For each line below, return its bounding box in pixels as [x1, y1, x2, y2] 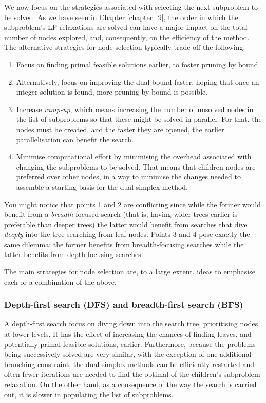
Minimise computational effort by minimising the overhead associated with [16, 151, 252, 162]
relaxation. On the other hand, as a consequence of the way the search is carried [4, 379, 257, 390]
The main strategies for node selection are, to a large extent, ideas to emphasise [4, 266, 255, 277]
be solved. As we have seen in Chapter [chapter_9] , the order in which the [4, 11, 238, 22]
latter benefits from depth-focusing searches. [4, 249, 143, 260]
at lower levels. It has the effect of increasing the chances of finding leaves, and [4, 328, 252, 339]
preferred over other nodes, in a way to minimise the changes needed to [16, 171, 241, 182]
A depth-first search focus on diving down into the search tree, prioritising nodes [4, 318, 258, 329]
